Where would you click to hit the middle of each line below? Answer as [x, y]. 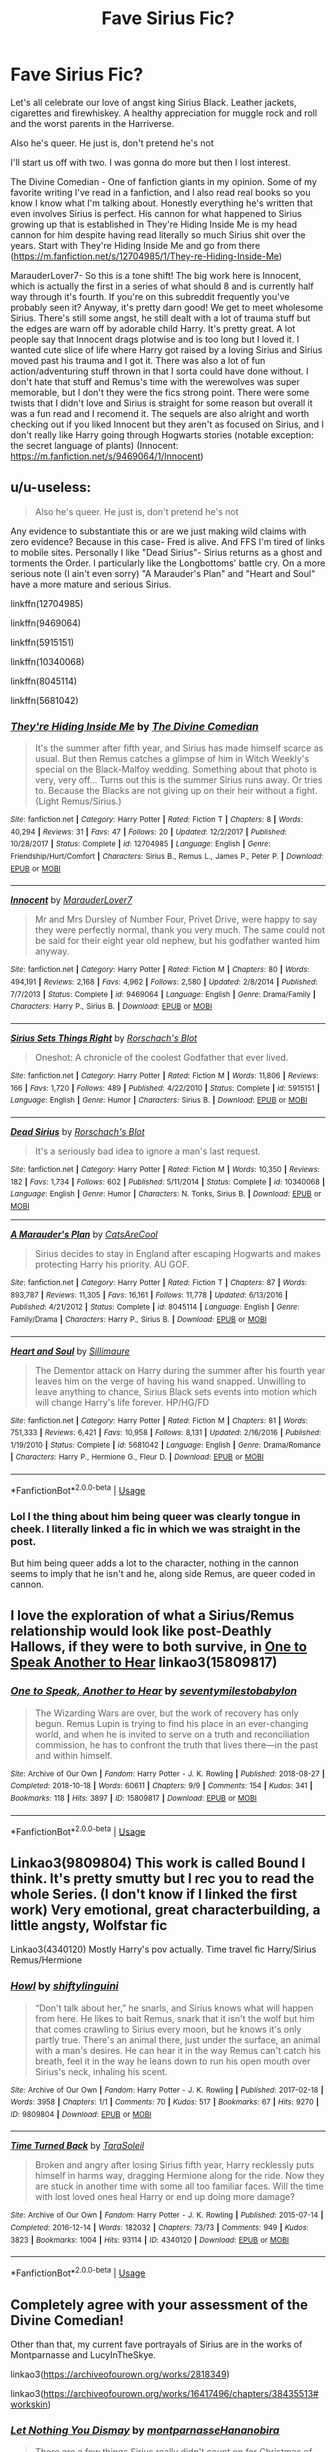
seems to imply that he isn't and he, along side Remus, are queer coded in [163, 1574]
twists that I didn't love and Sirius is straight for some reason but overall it [161, 403]
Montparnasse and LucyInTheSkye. [83, 2354]
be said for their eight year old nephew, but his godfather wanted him [177, 941]
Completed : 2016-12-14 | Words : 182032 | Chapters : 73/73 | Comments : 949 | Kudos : [159, 2228]
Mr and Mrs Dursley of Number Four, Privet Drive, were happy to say [176, 919]
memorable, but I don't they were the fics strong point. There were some [160, 392]
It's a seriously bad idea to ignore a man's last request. [148, 1151]
